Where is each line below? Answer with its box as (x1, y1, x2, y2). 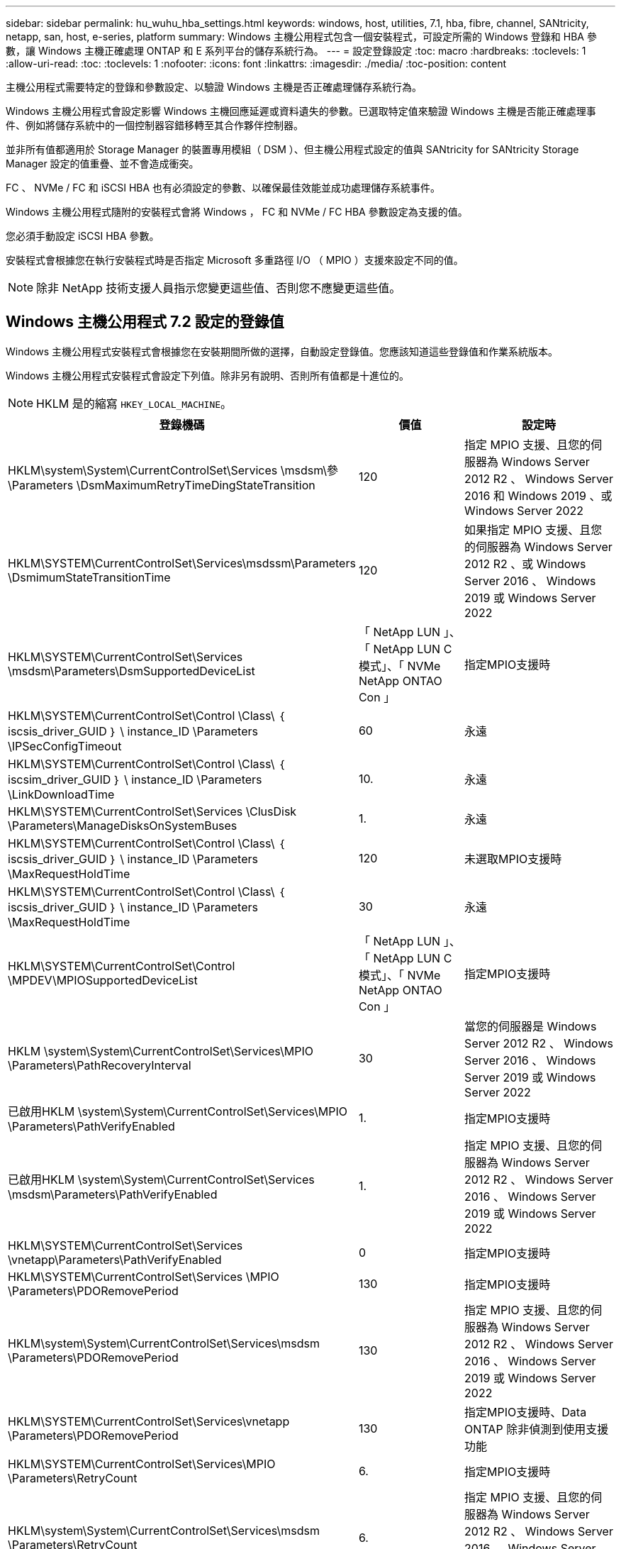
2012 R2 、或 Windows (464, 556, 586, 571)
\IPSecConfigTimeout (8, 738, 122, 753)
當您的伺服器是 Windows (464, 1018, 597, 1033)
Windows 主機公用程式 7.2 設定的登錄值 (6, 313, 284, 331)
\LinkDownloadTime (8, 787, 115, 801)
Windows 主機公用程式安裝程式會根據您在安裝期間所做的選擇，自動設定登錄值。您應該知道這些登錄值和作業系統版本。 (6, 345, 558, 357)
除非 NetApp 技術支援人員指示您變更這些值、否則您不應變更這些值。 (36, 281, 401, 295)
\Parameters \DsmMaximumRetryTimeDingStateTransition (8, 477, 315, 492)
